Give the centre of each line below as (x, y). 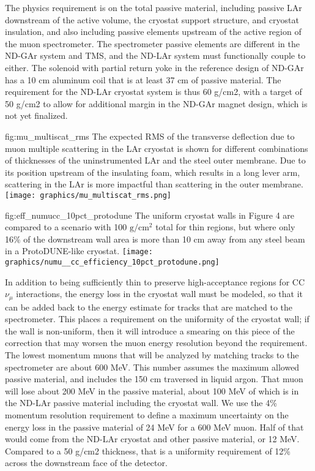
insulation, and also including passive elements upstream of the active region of (153, 32)
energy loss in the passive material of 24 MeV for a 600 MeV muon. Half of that (154, 427)
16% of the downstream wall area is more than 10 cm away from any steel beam (155, 239)
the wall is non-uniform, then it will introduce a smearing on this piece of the (150, 330)
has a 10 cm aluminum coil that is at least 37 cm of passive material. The (143, 79)
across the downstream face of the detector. (86, 463)
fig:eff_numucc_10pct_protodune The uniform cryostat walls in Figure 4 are (150, 215)
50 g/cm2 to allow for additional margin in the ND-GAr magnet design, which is (156, 103)
